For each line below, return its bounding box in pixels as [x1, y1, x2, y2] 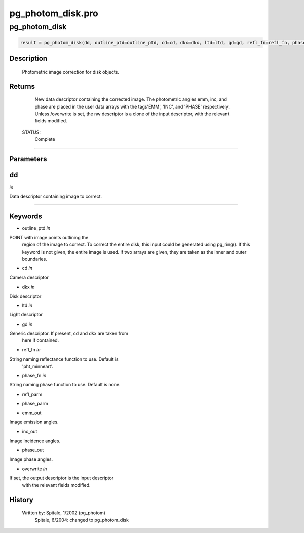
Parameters [9, 155, 47, 163]
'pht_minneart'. [22, 363, 53, 369]
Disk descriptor [9, 293, 42, 299]
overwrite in [22, 466, 47, 472]
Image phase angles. [9, 456, 53, 463]
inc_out [22, 429, 37, 435]
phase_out [22, 447, 44, 453]
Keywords [9, 212, 43, 221]
